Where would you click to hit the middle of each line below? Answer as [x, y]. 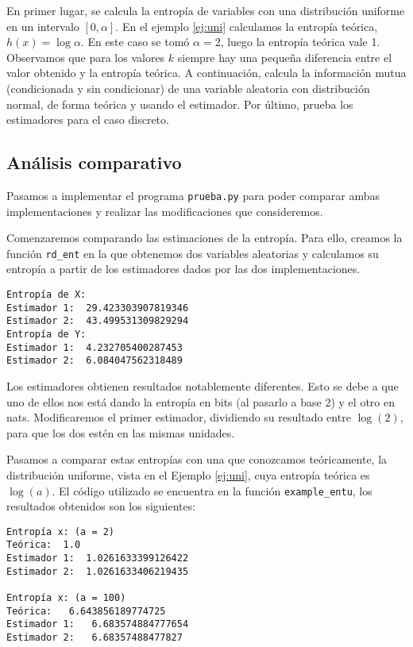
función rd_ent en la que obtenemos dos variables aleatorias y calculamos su [193, 253]
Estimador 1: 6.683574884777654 [98, 624]
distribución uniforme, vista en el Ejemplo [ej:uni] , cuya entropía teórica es [188, 474]
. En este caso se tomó [135, 42]
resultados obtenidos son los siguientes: [101, 506]
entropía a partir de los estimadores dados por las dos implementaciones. [183, 269]
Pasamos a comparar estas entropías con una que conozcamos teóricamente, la [197, 459]
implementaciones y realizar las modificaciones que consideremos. [165, 211]
